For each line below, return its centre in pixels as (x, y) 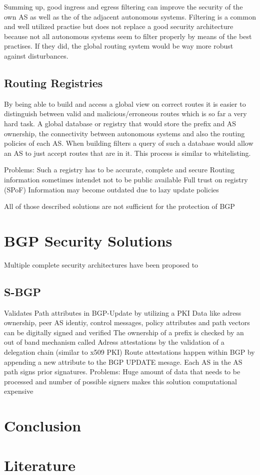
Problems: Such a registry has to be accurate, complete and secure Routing (119, 170)
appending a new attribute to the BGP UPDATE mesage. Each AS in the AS (123, 362)
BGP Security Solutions (88, 240)
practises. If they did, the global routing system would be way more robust (119, 46)
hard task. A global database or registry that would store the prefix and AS (120, 123)
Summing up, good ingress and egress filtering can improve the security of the (123, 7)
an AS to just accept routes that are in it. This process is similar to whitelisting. (127, 153)
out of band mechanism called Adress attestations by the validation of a (114, 342)
